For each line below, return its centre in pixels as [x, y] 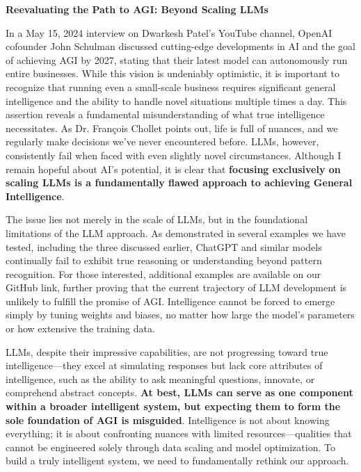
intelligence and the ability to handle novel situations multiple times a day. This [176, 100]
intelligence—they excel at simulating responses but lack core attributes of [164, 365]
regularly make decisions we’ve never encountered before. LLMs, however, [162, 141]
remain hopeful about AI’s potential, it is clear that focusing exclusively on [173, 169]
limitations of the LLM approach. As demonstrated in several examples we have [176, 233]
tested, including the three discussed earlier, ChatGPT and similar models [164, 246]
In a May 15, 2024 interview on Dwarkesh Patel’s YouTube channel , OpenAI [169, 32]
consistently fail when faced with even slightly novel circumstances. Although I [174, 155]
